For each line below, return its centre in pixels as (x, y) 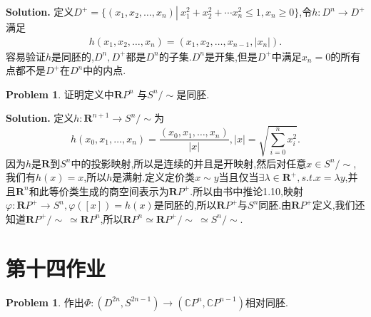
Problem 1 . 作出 (45, 302)
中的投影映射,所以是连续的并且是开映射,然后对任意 (189, 163)
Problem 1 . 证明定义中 (60, 94)
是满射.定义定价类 (154, 177)
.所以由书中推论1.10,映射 (247, 191)
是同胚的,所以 (185, 205)
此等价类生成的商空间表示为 (104, 191)
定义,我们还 (339, 205)
